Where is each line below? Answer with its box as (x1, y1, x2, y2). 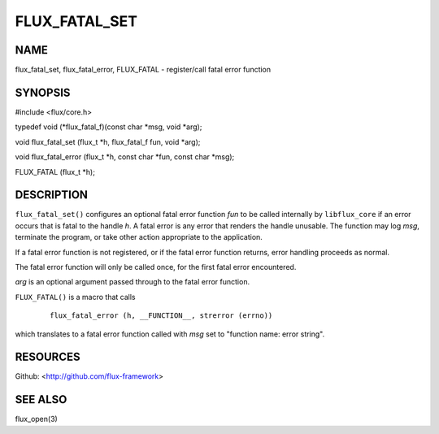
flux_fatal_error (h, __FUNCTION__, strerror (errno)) (50, 311, 273, 320)
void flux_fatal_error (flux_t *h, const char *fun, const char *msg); (15, 152, 235, 162)
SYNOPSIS (15, 85, 71, 99)
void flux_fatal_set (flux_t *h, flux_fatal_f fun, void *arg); (15, 137, 201, 146)
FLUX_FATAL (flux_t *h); (15, 167, 95, 176)
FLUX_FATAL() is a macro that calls (15, 292, 136, 302)
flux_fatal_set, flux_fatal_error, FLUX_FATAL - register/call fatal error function (15, 65, 272, 75)
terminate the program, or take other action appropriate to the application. (15, 232, 263, 242)
